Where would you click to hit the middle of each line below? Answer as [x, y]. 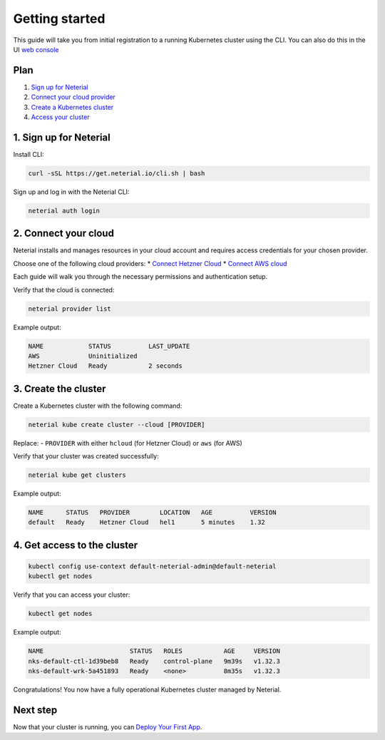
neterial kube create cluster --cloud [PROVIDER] [117, 425]
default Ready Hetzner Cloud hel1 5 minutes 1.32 [147, 523]
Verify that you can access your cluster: [72, 595]
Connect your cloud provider [73, 97]
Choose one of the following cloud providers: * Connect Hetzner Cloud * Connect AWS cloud [150, 263]
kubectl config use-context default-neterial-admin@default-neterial [152, 566]
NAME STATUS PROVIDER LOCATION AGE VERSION [152, 513]
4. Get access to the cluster [76, 545]
